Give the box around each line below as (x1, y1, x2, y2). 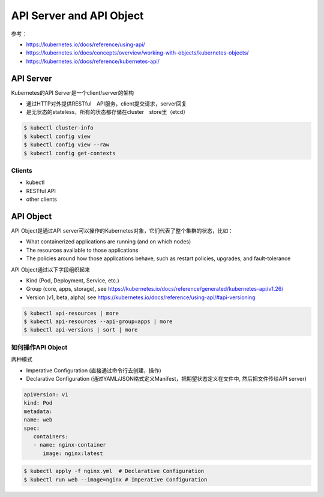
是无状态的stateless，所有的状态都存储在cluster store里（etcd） (26, 109, 189, 116)
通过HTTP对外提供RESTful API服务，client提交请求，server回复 (26, 100, 187, 107)
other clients (26, 195, 57, 203)
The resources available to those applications (26, 246, 139, 254)
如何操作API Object (11, 343, 68, 351)
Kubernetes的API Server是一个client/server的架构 (11, 89, 134, 96)
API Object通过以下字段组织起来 (11, 266, 90, 273)
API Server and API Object (11, 9, 144, 22)
